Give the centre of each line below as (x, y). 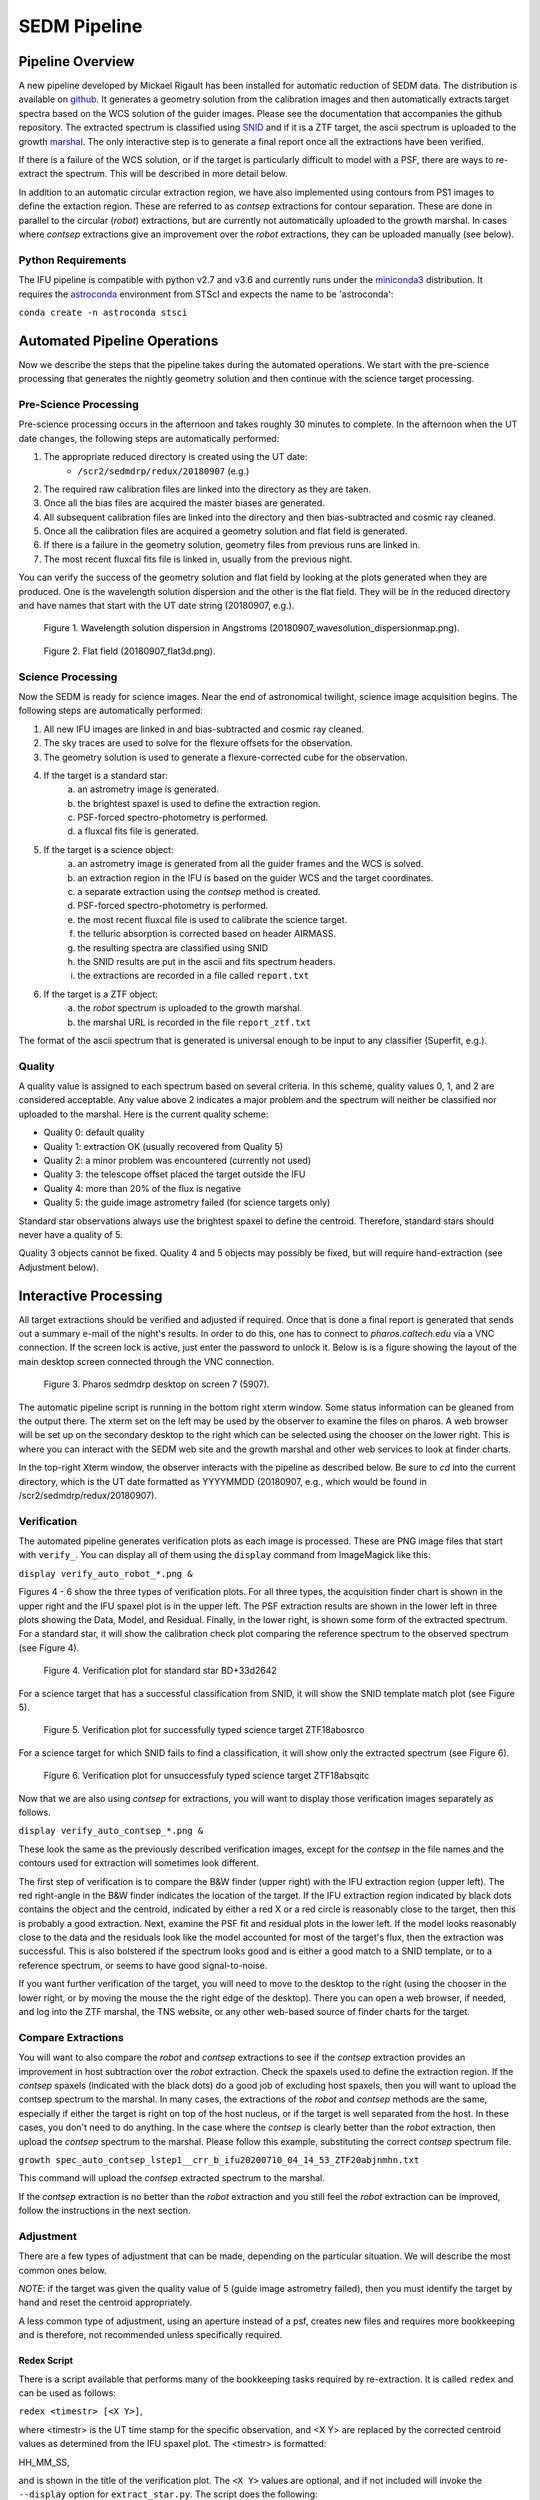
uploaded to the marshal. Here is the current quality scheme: (143, 1114)
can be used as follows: (67, 2392)
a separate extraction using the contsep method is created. (199, 892)
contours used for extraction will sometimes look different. (139, 1863)
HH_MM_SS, (44, 2462)
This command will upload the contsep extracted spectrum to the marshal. (171, 2178)
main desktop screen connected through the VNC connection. (146, 1361)
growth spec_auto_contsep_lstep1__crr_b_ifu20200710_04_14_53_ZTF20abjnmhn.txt (219, 2159)
